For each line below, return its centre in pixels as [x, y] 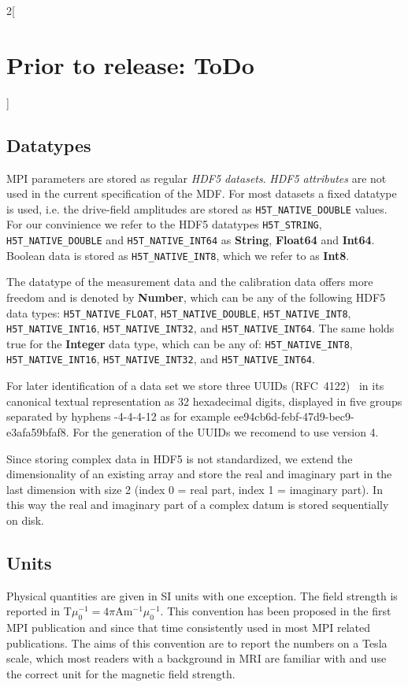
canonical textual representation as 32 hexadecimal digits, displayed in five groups [204, 401]
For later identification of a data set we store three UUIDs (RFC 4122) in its [195, 386]
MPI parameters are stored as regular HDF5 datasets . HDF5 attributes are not [197, 178]
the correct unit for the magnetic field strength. [121, 673]
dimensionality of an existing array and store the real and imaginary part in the [199, 474]
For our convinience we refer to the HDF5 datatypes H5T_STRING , [164, 224]
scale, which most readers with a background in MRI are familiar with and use [197, 658]
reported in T [39, 611]
